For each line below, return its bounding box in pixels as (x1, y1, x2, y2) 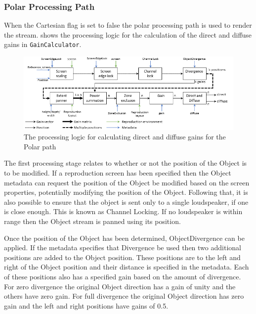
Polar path (24, 141, 56, 151)
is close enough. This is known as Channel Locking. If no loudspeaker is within (4, 206, 243, 217)
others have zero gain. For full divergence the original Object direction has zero (4, 291, 244, 301)
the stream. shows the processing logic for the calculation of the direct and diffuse (4, 29, 252, 40)
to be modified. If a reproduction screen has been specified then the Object (4, 168, 231, 178)
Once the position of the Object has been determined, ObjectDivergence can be (4, 232, 245, 243)
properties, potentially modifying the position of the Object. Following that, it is (4, 187, 248, 197)
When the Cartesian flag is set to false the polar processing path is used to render (4, 20, 252, 30)
